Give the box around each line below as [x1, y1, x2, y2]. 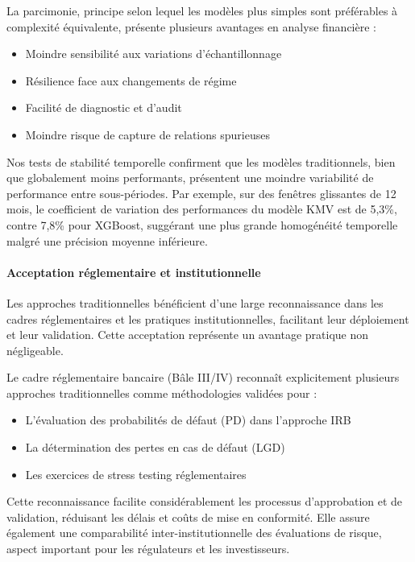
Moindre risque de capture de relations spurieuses [25, 126, 270, 143]
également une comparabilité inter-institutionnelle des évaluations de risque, [6, 524, 382, 541]
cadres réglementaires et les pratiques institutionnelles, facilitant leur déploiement [6, 310, 409, 327]
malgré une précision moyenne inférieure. [6, 232, 208, 249]
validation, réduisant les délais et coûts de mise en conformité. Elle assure [6, 508, 370, 525]
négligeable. [6, 341, 64, 358]
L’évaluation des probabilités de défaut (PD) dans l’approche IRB [25, 411, 351, 428]
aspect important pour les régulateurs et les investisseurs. [6, 540, 290, 557]
